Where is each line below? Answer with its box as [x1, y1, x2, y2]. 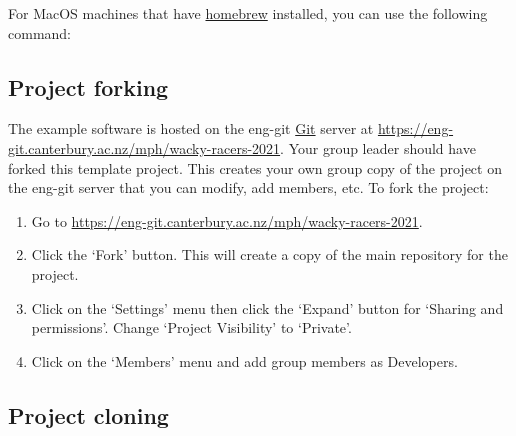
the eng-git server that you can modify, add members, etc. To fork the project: [8, 177, 489, 198]
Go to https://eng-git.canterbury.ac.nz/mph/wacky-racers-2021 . [31, 210, 423, 231]
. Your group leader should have [280, 137, 476, 158]
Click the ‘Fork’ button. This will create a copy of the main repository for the [31, 244, 508, 265]
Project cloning [8, 399, 169, 430]
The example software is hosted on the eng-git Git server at [8, 118, 374, 139]
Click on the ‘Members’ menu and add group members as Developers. [31, 350, 458, 371]
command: [8, 22, 71, 43]
